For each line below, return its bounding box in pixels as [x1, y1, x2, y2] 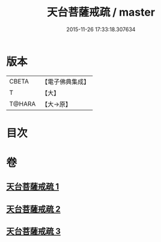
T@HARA [9, 100, 36, 108]
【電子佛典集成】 [41, 77, 90, 86]
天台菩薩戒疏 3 [6, 226, 61, 237]
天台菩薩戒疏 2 [6, 204, 61, 214]
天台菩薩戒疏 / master [47, 5, 155, 19]
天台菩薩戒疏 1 [6, 181, 59, 192]
